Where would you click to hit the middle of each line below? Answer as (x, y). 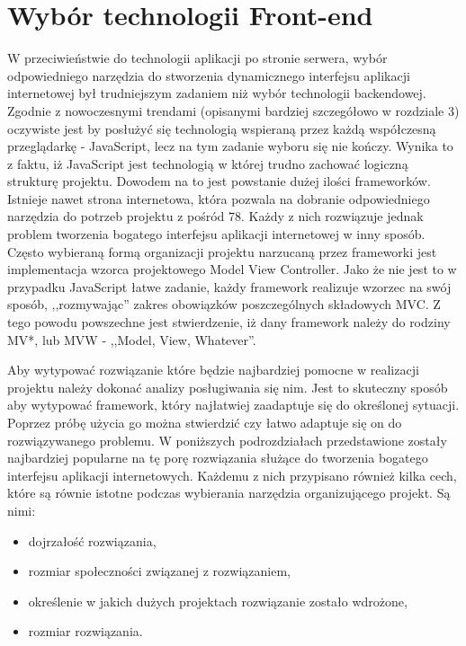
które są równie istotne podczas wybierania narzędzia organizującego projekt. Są (229, 493)
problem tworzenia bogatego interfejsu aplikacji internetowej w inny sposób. (216, 234)
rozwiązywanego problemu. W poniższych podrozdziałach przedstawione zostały (227, 440)
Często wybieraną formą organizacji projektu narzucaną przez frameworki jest (222, 251)
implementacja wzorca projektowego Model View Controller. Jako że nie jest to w (232, 269)
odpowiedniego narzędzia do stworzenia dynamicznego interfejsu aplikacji (209, 75)
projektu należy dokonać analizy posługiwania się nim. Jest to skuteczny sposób (228, 387)
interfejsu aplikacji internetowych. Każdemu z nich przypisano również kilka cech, (232, 475)
